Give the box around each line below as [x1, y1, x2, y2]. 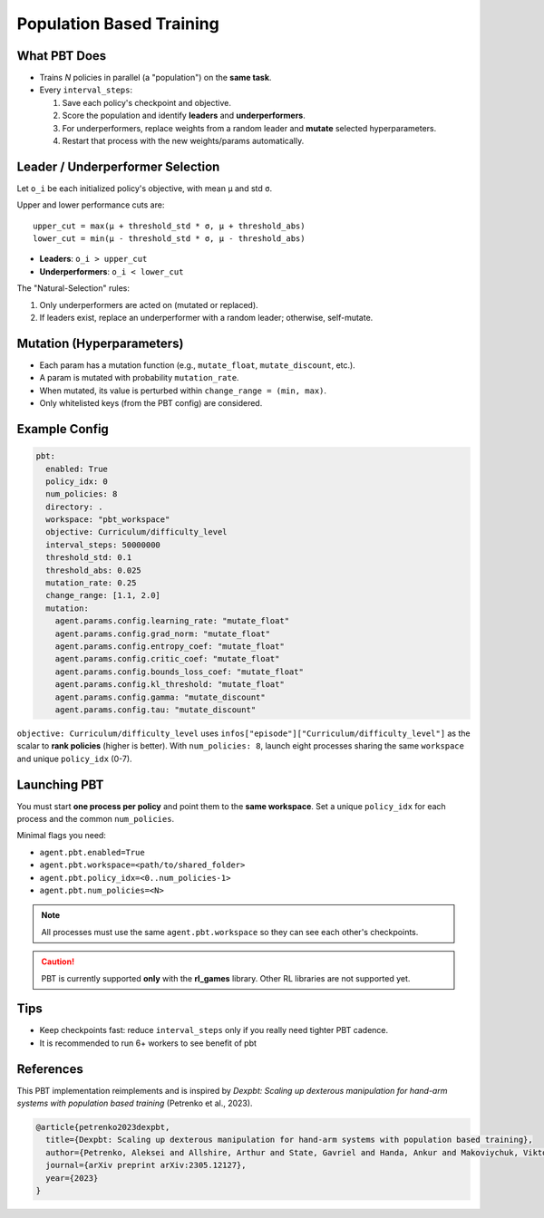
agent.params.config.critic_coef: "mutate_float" [54, 653, 280, 664]
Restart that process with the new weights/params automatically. [62, 136, 305, 147]
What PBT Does [16, 48, 107, 63]
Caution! [41, 956, 75, 967]
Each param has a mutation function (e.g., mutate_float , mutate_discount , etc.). [39, 359, 355, 371]
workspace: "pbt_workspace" [45, 515, 170, 525]
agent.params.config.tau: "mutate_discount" [54, 704, 257, 715]
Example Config [16, 421, 109, 437]
